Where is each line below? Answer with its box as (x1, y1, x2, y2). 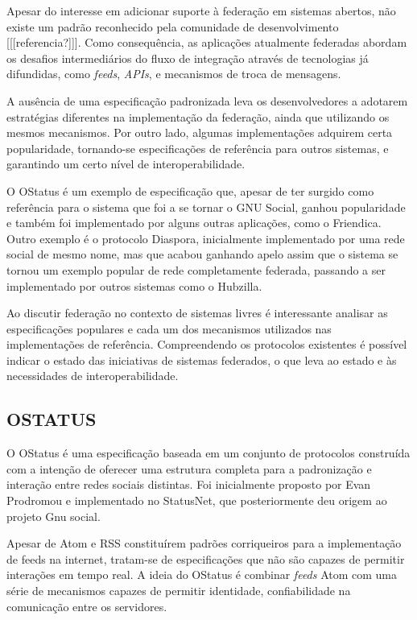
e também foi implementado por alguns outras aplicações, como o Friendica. (6, 214, 382, 231)
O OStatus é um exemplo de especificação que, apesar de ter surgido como (6, 182, 374, 199)
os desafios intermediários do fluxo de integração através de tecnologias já (6, 49, 369, 66)
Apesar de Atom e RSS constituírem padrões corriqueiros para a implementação (6, 535, 402, 552)
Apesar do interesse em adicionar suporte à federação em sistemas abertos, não (6, 2, 396, 19)
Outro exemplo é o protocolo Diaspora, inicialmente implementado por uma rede (6, 229, 405, 246)
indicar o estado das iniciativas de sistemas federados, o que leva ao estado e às (6, 351, 397, 368)
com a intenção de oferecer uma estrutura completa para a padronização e (6, 460, 372, 477)
